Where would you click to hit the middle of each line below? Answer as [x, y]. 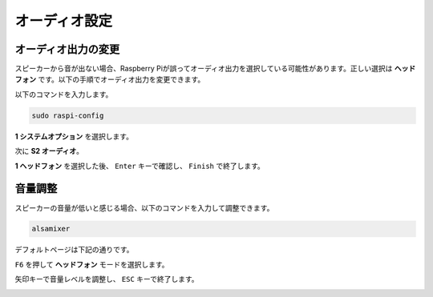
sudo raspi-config [68, 115]
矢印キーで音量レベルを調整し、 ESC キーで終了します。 [107, 279]
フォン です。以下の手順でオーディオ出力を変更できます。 [110, 79]
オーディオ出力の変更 [67, 49]
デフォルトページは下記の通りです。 [74, 250]
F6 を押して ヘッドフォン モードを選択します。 [92, 264]
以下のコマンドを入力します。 [64, 94]
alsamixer [51, 229]
